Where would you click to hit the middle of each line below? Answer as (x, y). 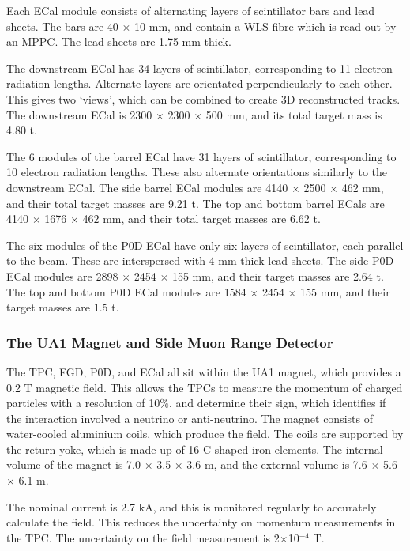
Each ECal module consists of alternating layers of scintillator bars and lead (191, 10)
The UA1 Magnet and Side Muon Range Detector (170, 342)
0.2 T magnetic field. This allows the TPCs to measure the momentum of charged (205, 387)
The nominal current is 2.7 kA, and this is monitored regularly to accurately (192, 506)
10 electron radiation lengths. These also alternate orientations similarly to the (197, 172)
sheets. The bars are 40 (62, 26)
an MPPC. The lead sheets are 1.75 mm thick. (119, 42)
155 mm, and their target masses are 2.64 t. (278, 275)
